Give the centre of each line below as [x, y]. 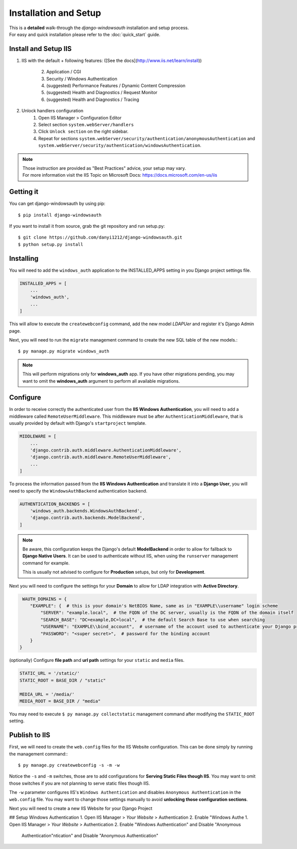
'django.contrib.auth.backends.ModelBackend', [88, 518]
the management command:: [38, 754]
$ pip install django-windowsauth [60, 215]
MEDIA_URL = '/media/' [47, 694]
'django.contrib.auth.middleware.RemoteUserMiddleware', [100, 457]
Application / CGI [64, 72]
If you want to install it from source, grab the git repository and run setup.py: [87, 226]
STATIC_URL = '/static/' [50, 674]
